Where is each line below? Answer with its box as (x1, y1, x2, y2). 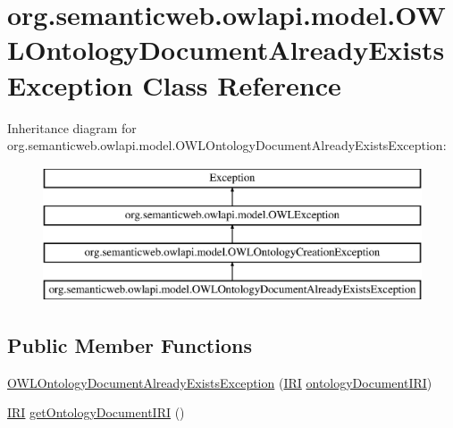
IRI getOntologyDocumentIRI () (7, 403, 185, 422)
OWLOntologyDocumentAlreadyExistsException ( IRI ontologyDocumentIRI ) (7, 373, 432, 391)
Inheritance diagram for (7, 118, 137, 137)
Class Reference (142, 66, 341, 103)
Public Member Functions (7, 331, 252, 358)
